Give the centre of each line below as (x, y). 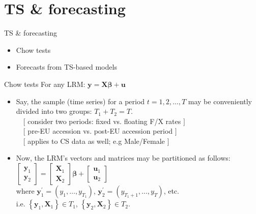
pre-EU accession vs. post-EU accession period (100, 131)
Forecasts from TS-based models (66, 67)
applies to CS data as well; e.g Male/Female (96, 141)
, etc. (171, 191)
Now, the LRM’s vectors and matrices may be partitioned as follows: (123, 158)
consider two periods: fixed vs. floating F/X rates (104, 121)
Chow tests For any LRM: (45, 84)
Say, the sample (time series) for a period (80, 101)
